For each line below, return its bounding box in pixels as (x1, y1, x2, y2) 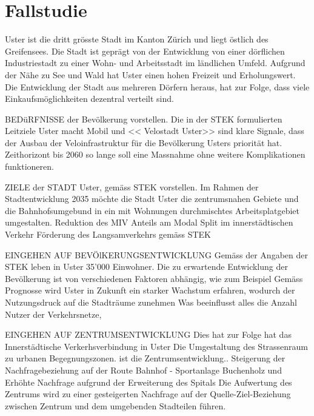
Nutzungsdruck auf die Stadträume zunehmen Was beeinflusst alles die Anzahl (5, 296, 297, 308)
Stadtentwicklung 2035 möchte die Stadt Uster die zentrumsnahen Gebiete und (5, 192, 299, 205)
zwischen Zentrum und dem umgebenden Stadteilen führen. (5, 399, 226, 412)
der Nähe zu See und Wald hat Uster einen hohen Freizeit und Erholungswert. (5, 68, 296, 81)
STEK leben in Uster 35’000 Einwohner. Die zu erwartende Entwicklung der (5, 260, 288, 273)
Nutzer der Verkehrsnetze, (5, 307, 102, 320)
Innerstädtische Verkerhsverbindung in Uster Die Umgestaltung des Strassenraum (5, 340, 309, 352)
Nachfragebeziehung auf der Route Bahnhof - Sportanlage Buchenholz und (5, 363, 282, 376)
